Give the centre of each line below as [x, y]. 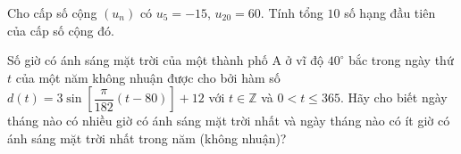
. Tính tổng [292, 12]
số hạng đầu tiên [390, 12]
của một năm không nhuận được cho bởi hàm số [148, 77]
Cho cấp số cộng [52, 12]
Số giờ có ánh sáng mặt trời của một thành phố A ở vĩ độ [166, 60]
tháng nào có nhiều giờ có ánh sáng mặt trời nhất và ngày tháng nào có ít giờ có [229, 121]
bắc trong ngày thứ [401, 60]
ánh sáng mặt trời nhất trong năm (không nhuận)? [147, 138]
